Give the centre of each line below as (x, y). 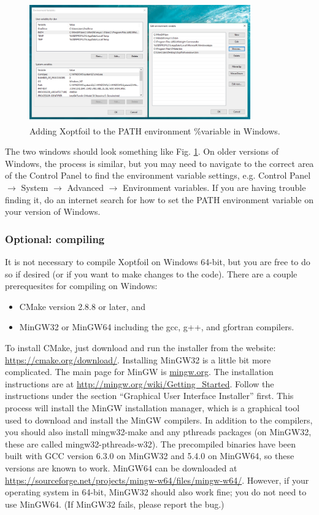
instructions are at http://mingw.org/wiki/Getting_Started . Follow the (140, 383)
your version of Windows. (53, 211)
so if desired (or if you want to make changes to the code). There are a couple (151, 273)
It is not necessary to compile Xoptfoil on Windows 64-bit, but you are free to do (158, 262)
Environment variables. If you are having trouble (214, 188)
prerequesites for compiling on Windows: (81, 286)
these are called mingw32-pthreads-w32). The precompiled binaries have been (151, 443)
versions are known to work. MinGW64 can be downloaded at (121, 467)
